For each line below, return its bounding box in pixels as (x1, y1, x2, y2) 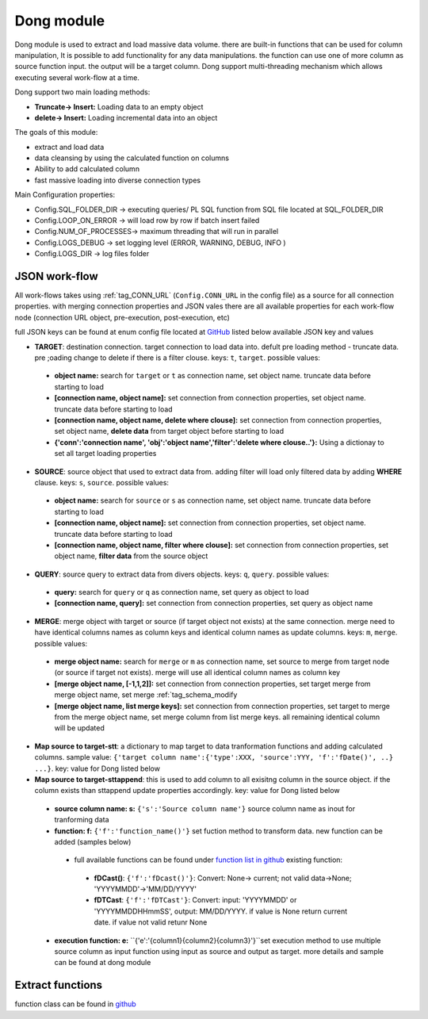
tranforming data (54, 815, 110, 825)
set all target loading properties (54, 449, 157, 458)
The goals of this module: (14, 128, 98, 137)
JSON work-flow (14, 270, 98, 283)
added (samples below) (54, 837, 132, 846)
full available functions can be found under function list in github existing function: (74, 855, 343, 864)
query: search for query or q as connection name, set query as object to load (54, 588, 309, 597)
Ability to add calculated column (34, 164, 140, 174)
